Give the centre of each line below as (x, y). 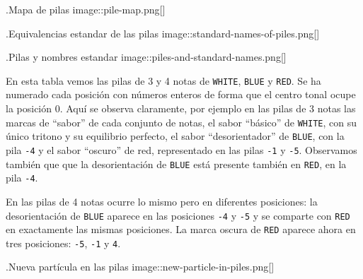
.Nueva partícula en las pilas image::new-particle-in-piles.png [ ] (140, 267)
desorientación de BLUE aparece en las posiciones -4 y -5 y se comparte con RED (178, 215)
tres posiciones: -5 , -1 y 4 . (63, 243)
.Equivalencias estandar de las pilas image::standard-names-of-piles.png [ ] (163, 33)
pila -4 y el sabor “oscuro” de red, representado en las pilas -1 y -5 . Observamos (181, 149)
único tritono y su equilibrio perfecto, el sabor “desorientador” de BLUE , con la (175, 136)
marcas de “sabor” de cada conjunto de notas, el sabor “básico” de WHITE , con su (181, 122)
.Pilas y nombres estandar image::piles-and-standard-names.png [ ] (146, 57)
